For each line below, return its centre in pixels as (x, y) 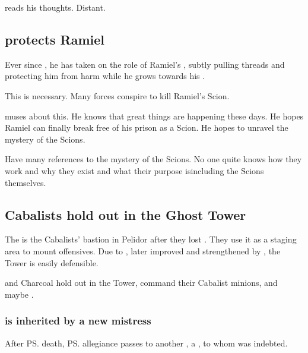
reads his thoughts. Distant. (55, 7)
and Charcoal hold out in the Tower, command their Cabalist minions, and (141, 283)
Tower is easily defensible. (52, 262)
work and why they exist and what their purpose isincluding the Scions (134, 170)
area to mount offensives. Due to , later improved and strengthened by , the (143, 250)
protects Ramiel (55, 39)
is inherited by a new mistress (78, 321)
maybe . (19, 294)
